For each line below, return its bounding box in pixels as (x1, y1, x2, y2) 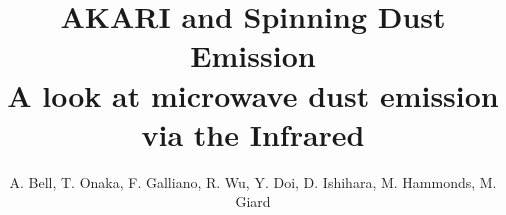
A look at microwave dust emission (7, 74, 499, 115)
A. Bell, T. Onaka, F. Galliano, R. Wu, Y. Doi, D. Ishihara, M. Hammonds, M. (9, 171, 497, 192)
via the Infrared (141, 113, 365, 154)
